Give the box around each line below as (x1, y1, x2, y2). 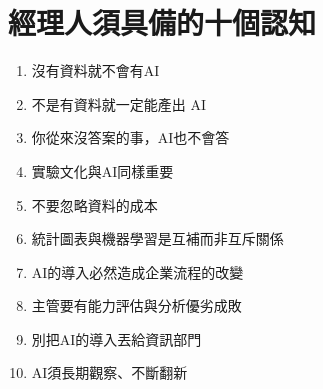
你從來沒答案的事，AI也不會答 (31, 127, 230, 148)
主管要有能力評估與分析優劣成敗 (31, 295, 242, 316)
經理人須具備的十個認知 (8, 2, 317, 43)
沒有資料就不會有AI (31, 60, 160, 81)
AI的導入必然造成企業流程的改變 (31, 261, 244, 282)
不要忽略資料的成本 (31, 194, 158, 215)
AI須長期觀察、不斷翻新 (31, 362, 188, 383)
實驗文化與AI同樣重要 (31, 160, 174, 181)
